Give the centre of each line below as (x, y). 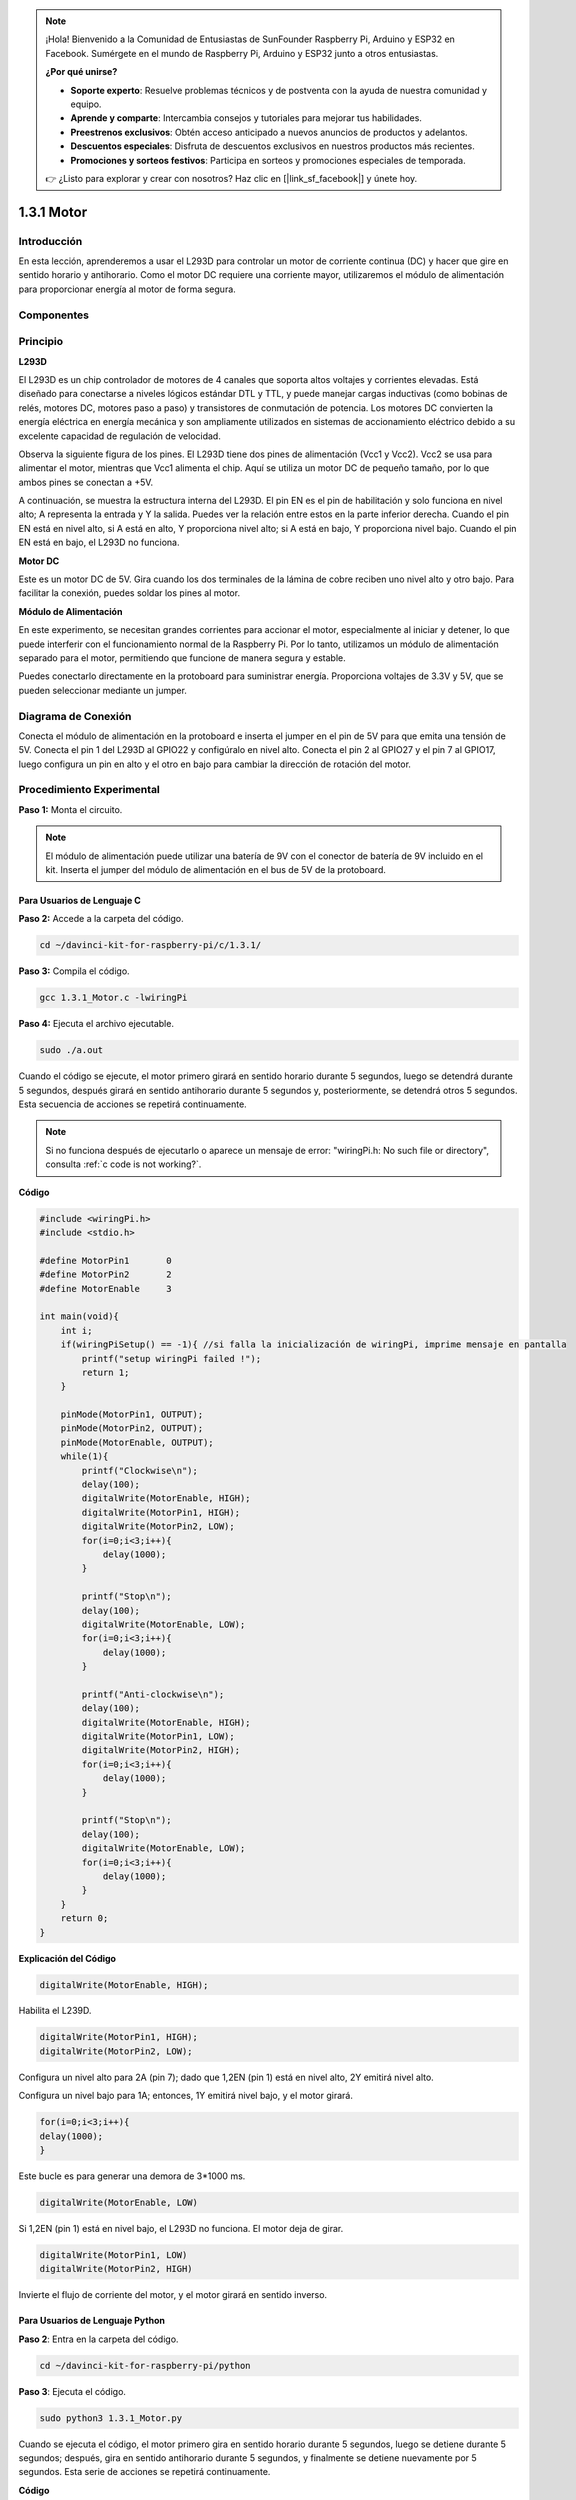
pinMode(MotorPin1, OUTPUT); (132, 1414)
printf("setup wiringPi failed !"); (171, 1358)
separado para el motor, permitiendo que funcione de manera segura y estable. (182, 657)
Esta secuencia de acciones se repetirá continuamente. (132, 1104)
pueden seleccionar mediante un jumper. (102, 690)
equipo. (86, 104)
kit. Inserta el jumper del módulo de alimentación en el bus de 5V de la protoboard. (216, 869)
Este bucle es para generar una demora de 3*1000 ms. (132, 2176)
